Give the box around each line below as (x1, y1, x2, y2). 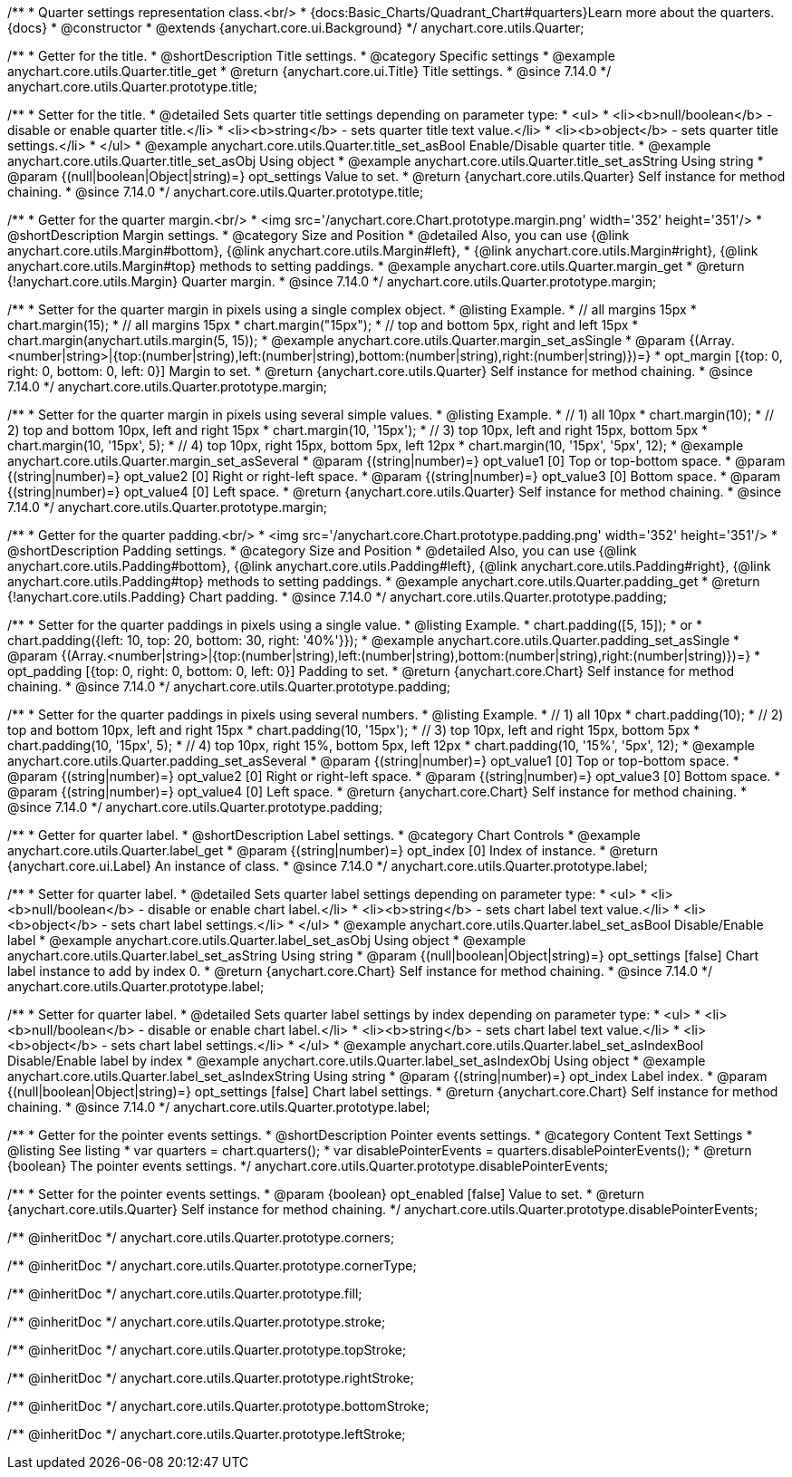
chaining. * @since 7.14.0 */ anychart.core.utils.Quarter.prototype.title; (7, 184, 424, 199)
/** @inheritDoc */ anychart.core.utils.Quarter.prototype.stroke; (7, 1314, 386, 1329)
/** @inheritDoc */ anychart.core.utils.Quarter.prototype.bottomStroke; (7, 1398, 430, 1414)
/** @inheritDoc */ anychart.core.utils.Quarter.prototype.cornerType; (7, 1258, 417, 1273)
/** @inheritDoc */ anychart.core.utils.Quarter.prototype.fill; (7, 1286, 362, 1301)
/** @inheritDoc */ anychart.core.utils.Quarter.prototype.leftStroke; (7, 1426, 406, 1442)
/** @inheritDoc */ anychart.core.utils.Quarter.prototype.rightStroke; (7, 1370, 414, 1385)
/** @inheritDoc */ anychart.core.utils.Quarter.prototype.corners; (7, 1230, 395, 1245)
